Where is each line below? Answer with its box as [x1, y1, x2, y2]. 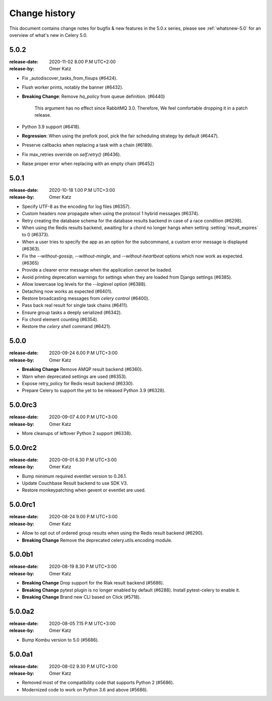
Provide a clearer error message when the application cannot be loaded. [22, 267, 172, 273]
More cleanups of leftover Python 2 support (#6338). [22, 430, 132, 437]
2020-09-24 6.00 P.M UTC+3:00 [49, 350, 118, 356]
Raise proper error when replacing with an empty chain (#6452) [22, 160, 155, 167]
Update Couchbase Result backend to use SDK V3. [22, 480, 128, 487]
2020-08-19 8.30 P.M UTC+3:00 [49, 563, 117, 570]
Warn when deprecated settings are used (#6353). [22, 373, 127, 380]
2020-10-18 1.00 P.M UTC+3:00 [49, 187, 115, 193]
